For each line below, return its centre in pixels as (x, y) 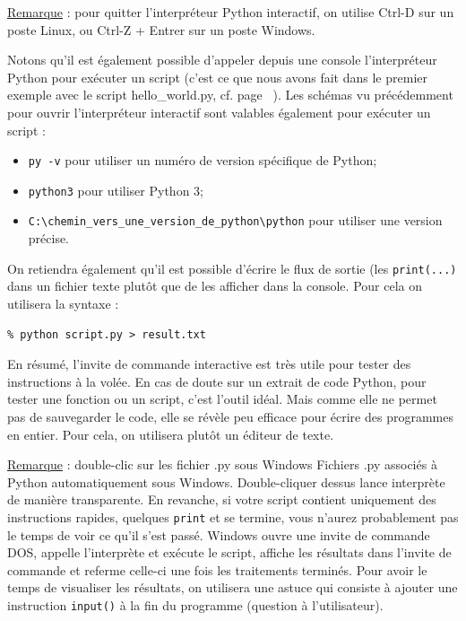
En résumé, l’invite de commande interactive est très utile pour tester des (209, 364)
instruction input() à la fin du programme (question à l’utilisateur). (195, 604)
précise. (49, 238)
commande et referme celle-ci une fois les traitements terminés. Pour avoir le (217, 569)
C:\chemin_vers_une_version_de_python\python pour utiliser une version (235, 220)
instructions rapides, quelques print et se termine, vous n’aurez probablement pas (233, 516)
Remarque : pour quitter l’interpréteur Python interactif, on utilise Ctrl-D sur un (231, 12)
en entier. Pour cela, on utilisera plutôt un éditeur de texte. (171, 434)
